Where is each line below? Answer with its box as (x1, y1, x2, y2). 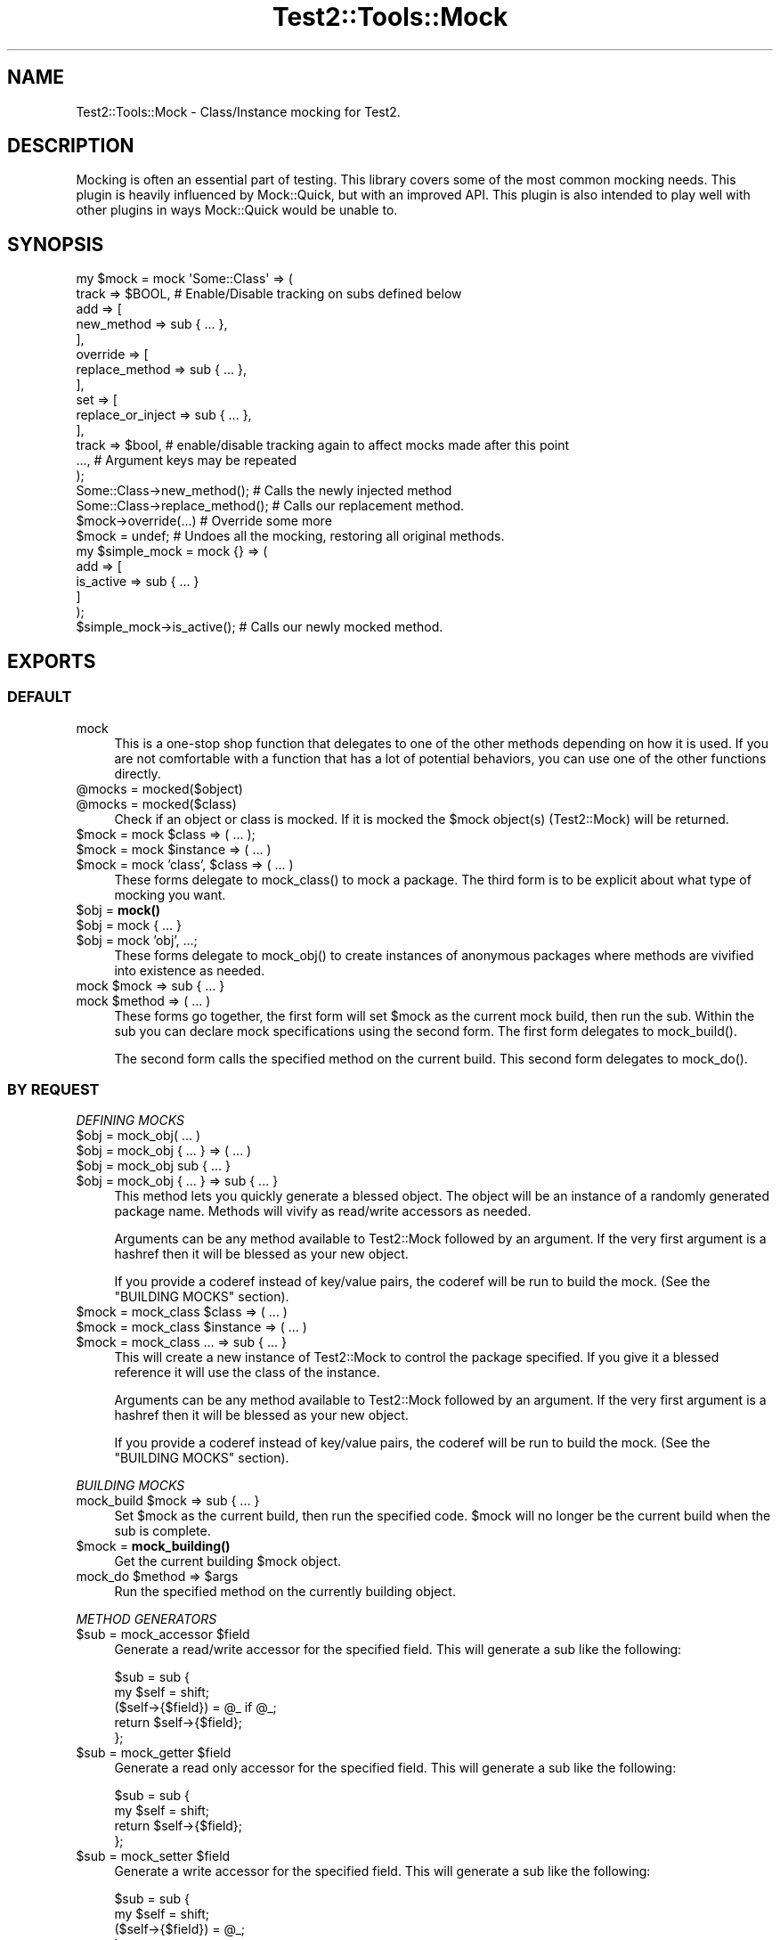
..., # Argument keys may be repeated (76, 452, 297, 469)
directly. (114, 765, 161, 781)
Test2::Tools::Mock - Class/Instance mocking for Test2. (76, 103, 401, 119)
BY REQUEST (7, 1080, 100, 1098)
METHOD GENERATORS (76, 1611, 217, 1627)
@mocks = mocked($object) (76, 780, 243, 796)
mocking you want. (114, 886, 226, 902)
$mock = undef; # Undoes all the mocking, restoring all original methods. (76, 528, 505, 544)
